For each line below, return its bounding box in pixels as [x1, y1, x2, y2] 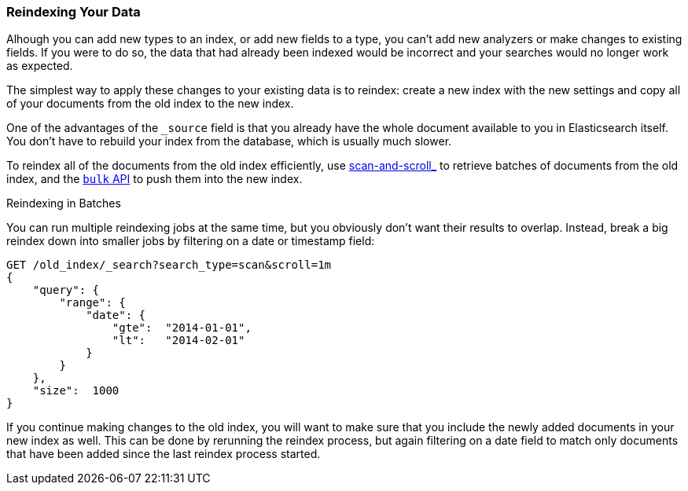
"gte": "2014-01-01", [112, 321, 252, 335]
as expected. [6, 59, 73, 73]
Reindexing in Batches [6, 196, 121, 211]
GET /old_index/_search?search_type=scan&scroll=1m [6, 258, 332, 272]
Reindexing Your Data [6, 4, 141, 20]
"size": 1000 [32, 384, 120, 398]
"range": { [59, 296, 126, 310]
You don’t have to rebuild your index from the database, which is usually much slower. [6, 134, 452, 148]
